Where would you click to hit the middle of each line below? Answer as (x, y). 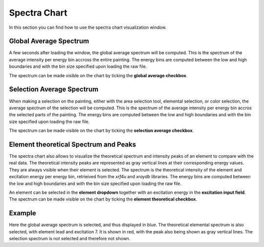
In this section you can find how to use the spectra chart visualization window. (88, 27)
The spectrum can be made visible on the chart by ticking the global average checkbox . (98, 75)
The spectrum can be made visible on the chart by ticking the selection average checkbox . (101, 131)
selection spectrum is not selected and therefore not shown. (70, 239)
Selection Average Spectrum (54, 90)
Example (22, 213)
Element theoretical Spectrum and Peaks (73, 144)
